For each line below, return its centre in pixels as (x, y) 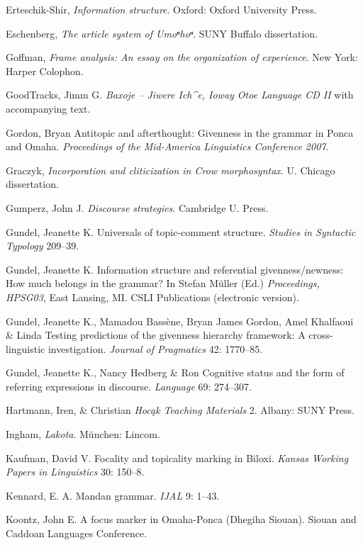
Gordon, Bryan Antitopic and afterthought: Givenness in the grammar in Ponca (180, 132)
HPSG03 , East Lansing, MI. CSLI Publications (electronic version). (152, 297)
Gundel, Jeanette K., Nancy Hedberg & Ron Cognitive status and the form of (175, 372)
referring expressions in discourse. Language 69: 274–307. (129, 386)
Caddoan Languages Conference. (77, 533)
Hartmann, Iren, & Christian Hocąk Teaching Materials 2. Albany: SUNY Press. (180, 410)
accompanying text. (48, 108)
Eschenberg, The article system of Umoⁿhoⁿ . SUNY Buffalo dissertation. (162, 33)
